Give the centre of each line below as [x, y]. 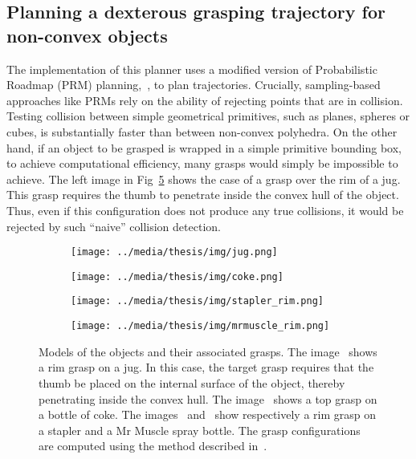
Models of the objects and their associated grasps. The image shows [208, 351]
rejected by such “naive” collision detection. [114, 226]
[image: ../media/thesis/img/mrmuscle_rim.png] [200, 326]
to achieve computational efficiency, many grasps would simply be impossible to [202, 163]
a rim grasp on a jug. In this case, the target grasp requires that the [206, 367]
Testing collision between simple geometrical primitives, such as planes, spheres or [208, 116]
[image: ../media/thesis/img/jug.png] [174, 252]
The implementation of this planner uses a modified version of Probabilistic [192, 69]
